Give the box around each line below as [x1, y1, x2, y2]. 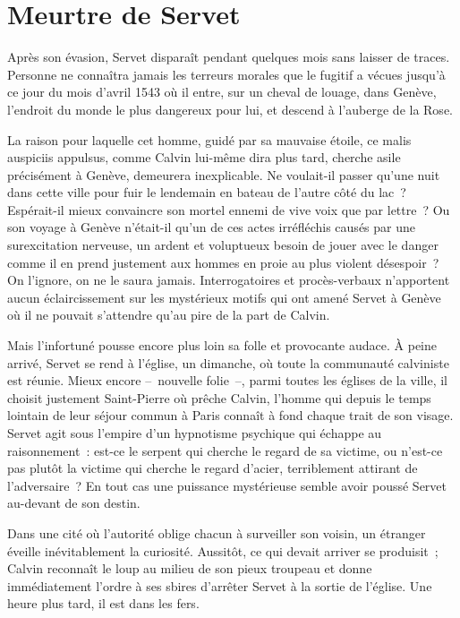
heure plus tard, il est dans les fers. [7, 594, 200, 613]
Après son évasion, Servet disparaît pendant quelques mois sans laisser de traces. [7, 47, 450, 66]
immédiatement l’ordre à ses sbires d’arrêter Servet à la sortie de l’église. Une [7, 576, 432, 595]
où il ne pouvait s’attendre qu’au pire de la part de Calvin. [7, 305, 330, 324]
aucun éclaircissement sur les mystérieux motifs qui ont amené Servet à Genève [7, 288, 441, 306]
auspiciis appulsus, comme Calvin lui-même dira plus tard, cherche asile [7, 148, 401, 167]
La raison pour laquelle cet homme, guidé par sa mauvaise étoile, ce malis [7, 130, 412, 149]
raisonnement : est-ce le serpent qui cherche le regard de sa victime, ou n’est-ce [7, 441, 443, 459]
